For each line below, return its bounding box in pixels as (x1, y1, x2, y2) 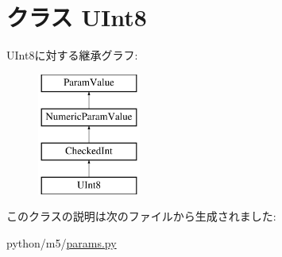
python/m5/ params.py (6, 235, 117, 251)
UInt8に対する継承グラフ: (6, 47, 138, 63)
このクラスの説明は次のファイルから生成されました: (6, 208, 276, 224)
